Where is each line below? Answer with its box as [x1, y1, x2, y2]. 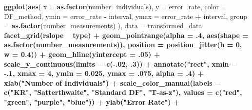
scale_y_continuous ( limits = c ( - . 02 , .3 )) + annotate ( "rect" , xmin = [4, 58, 238, 69]
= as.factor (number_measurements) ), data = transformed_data [4, 20, 202, 31]
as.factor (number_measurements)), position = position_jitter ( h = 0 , [4, 39, 242, 50]
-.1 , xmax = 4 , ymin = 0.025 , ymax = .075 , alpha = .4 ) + [4, 68, 204, 78]
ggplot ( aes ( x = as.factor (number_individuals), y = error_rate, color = [4, 1, 227, 11]
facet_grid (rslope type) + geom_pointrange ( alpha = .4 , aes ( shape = [4, 30, 249, 40]
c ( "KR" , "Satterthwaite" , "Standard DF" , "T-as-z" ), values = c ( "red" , [4, 87, 242, 97]
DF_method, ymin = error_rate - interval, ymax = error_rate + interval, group [4, 11, 248, 21]
